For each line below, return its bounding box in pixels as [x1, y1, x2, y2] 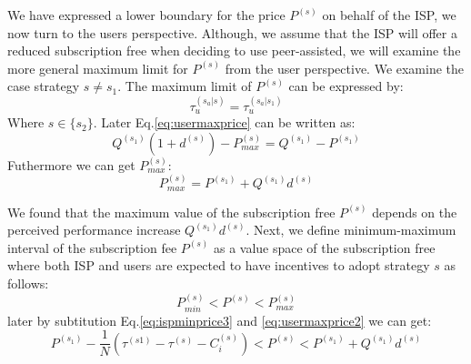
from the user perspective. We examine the [225, 58, 465, 77]
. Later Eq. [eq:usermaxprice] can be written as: [93, 113, 356, 132]
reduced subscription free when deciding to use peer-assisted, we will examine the [7, 41, 461, 60]
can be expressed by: [288, 76, 404, 96]
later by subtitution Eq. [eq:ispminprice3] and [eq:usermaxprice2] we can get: [7, 310, 432, 329]
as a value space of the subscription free [213, 238, 436, 257]
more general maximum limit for [7, 58, 188, 77]
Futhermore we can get [7, 155, 135, 174]
